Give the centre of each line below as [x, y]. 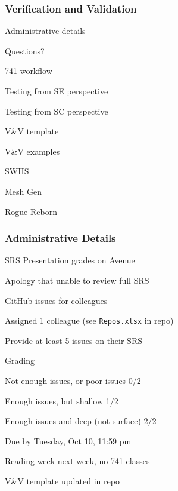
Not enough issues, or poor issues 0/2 [73, 380]
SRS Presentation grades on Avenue [70, 260]
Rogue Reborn [31, 211]
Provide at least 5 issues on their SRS [74, 340]
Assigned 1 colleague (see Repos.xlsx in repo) [89, 320]
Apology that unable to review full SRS [77, 280]
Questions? [25, 50]
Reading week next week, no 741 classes [77, 461]
